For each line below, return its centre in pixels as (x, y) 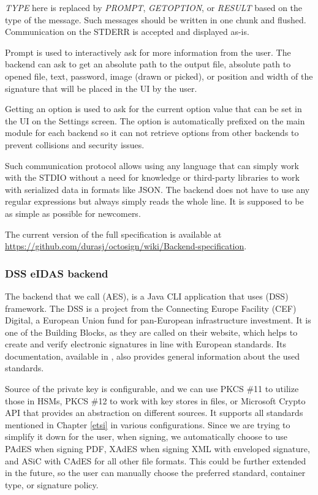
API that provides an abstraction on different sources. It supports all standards (154, 413)
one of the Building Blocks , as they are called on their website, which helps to (151, 332)
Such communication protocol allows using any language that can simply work (152, 165)
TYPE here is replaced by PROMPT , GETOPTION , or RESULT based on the (154, 7)
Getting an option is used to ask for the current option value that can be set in (153, 109)
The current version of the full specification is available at (113, 234)
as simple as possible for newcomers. (73, 213)
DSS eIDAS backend (57, 273)
